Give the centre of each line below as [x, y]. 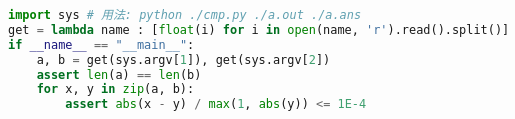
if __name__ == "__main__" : [101, 44]
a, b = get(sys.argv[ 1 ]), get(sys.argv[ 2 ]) [183, 59]
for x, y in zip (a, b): [115, 89]
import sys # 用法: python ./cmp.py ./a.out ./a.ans [185, 15]
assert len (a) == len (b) [119, 74]
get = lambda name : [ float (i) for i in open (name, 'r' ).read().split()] [259, 29]
